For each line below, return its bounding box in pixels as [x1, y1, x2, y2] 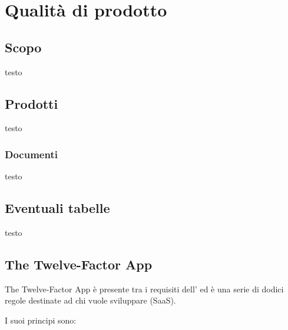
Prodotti [5, 94, 58, 112]
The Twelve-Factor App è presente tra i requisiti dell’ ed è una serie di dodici [5, 282, 284, 295]
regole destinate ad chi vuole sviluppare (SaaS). [5, 294, 176, 306]
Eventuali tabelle [5, 199, 110, 217]
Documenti [5, 146, 58, 161]
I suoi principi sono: [5, 314, 77, 326]
